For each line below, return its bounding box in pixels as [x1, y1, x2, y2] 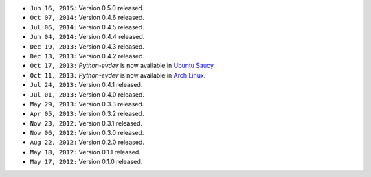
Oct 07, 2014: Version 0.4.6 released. [30, 14, 144, 22]
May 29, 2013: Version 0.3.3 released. [30, 99, 144, 108]
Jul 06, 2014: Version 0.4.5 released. [30, 23, 144, 31]
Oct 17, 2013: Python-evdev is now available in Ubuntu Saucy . [30, 62, 216, 70]
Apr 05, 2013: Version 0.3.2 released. [30, 110, 144, 118]
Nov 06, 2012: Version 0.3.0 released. [30, 129, 144, 137]
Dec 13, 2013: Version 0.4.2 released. [30, 51, 144, 60]
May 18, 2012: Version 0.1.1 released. [30, 147, 141, 156]
